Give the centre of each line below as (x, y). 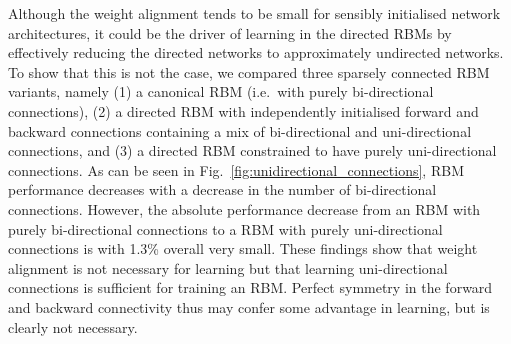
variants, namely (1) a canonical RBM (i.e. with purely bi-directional (221, 91)
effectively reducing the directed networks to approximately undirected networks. (256, 52)
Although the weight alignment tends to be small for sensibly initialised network (254, 13)
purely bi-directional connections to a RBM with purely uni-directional (225, 228)
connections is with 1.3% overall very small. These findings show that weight (243, 248)
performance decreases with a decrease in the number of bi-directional (222, 189)
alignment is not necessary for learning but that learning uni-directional (228, 267)
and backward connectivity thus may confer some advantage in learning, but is (249, 306)
